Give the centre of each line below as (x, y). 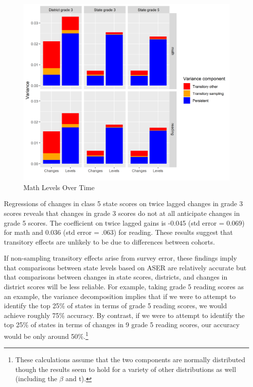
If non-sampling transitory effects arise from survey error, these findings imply (120, 258)
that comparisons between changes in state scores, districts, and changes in (116, 277)
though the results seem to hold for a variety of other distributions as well (126, 369)
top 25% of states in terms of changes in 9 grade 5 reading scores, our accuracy (122, 325)
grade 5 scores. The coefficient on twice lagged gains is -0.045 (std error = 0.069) (124, 222)
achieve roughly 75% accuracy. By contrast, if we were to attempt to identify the (124, 315)
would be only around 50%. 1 (46, 335)
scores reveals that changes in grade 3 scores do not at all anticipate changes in (122, 213)
